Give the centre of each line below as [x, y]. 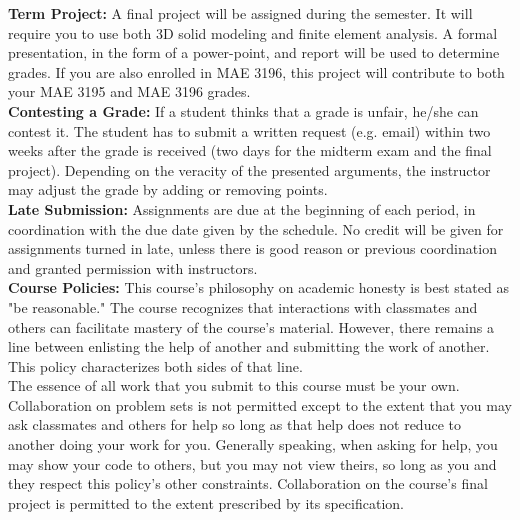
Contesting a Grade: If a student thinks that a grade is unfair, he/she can [243, 110]
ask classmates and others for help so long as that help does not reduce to [234, 424]
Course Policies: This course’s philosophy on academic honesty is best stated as [258, 287]
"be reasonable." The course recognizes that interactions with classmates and [243, 306]
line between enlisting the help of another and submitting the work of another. [249, 346]
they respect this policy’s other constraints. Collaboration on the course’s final [248, 483]
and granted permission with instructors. [133, 267]
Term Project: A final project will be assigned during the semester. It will [240, 13]
